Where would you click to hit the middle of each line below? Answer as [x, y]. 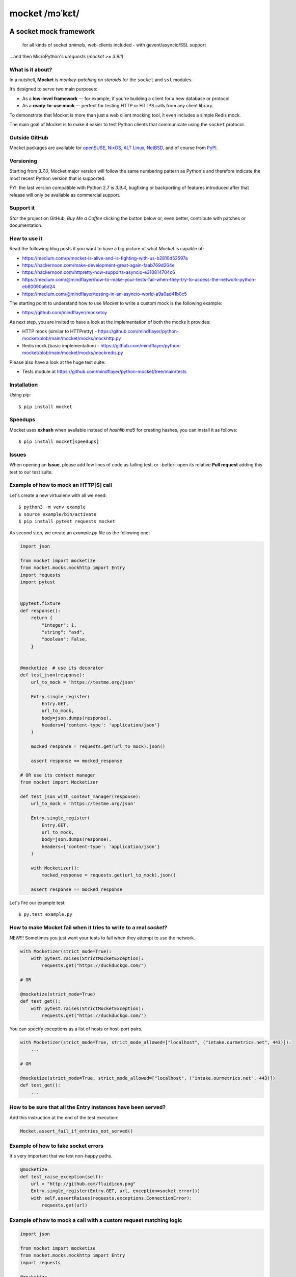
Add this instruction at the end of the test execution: [64, 1117]
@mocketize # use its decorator [62, 668]
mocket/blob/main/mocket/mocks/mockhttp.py [72, 338]
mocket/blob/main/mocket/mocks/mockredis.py [73, 353]
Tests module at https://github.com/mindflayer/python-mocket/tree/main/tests [104, 372]
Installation [24, 385]
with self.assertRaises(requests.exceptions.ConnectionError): [112, 1198]
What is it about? [31, 69]
